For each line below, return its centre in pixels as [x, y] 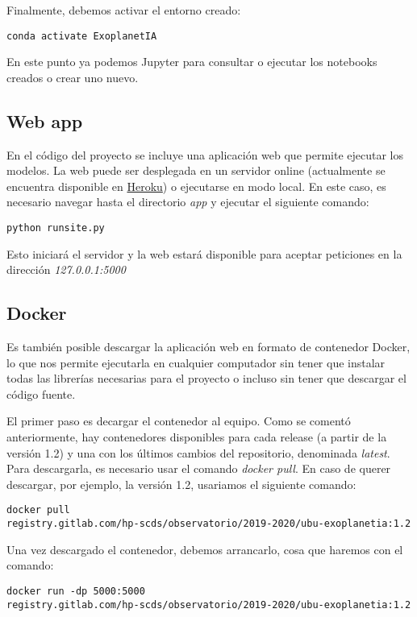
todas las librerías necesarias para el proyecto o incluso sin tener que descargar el [206, 378]
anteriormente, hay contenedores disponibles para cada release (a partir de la [197, 437]
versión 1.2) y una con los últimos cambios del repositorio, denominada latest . [198, 452]
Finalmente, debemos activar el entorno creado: [124, 10]
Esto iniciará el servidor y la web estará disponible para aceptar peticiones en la [204, 253]
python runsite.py [56, 228]
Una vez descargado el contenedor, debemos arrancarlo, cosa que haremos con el [205, 549]
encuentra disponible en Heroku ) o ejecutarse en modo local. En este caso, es [196, 186]
